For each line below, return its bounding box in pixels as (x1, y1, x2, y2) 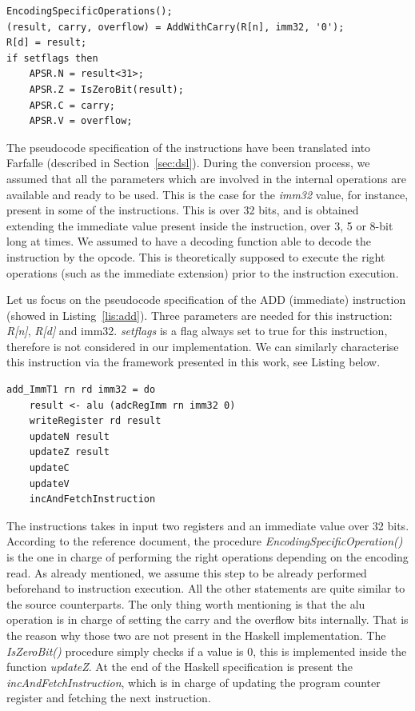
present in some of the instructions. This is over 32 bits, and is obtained (6, 202, 359, 218)
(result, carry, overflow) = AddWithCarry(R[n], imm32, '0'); (6, 21, 345, 33)
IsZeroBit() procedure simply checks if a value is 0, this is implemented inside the (6, 642, 407, 659)
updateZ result (29, 446, 110, 458)
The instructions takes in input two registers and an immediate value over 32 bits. (6, 517, 409, 533)
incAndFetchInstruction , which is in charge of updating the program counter (6, 673, 381, 690)
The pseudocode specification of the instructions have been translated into (6, 138, 371, 155)
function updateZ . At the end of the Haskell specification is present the (6, 658, 353, 675)
